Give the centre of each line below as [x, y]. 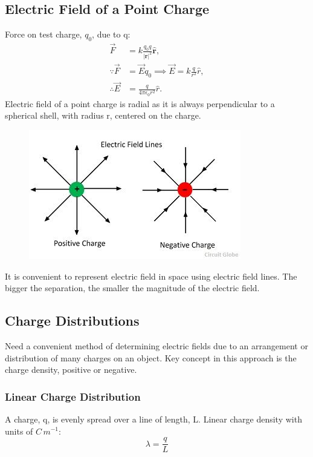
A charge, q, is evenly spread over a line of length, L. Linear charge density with [153, 419]
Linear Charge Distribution [73, 396]
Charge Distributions [72, 321]
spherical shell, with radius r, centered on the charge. [103, 115]
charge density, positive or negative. [71, 370]
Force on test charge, [44, 34]
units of [19, 431]
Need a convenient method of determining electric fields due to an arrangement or [156, 345]
